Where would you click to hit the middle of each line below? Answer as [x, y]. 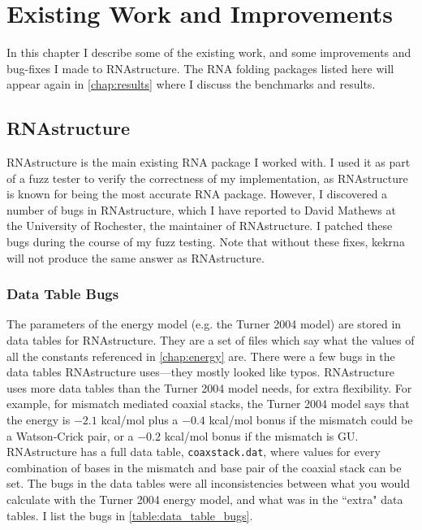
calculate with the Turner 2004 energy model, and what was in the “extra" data [205, 500]
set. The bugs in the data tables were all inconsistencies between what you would [209, 483]
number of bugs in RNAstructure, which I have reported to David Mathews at [201, 209]
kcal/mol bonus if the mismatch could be [311, 420]
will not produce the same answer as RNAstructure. [136, 257]
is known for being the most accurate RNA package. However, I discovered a [197, 194]
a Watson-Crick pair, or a [70, 435]
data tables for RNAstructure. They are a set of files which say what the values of [211, 340]
